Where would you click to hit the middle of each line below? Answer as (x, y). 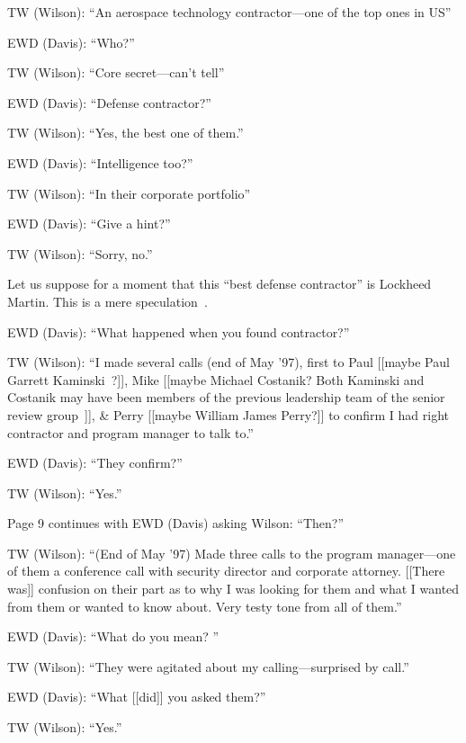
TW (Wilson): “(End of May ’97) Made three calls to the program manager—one (232, 553)
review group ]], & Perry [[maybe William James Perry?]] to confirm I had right (229, 414)
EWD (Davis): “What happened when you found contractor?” (179, 331)
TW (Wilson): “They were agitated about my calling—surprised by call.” (208, 666)
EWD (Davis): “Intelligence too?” (100, 162)
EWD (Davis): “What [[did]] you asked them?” (137, 697)
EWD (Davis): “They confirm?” (95, 463)
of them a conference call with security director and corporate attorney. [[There (226, 571)
